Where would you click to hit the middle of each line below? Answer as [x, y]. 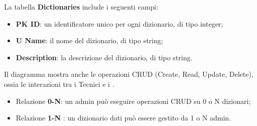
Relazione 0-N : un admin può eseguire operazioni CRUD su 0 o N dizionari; [133, 101]
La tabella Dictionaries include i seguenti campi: [81, 7]
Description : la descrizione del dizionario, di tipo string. [104, 57]
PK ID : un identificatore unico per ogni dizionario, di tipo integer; [119, 23]
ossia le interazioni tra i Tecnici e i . [59, 84]
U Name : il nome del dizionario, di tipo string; [89, 40]
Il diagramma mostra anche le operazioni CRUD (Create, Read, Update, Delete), [129, 74]
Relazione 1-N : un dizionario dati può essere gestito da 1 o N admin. [123, 118]
